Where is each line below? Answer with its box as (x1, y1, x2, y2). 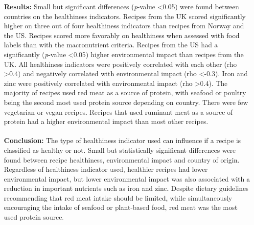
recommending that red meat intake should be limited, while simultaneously (4, 192, 232, 203)
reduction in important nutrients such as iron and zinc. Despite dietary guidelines (4, 183, 249, 193)
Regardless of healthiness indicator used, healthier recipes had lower (4, 164, 208, 174)
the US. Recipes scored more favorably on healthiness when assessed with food (4, 30, 240, 40)
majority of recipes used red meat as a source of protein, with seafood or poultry (4, 87, 246, 98)
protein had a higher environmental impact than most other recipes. (4, 116, 208, 126)
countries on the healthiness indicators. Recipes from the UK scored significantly (4, 11, 246, 21)
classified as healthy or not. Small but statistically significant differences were (4, 144, 236, 155)
